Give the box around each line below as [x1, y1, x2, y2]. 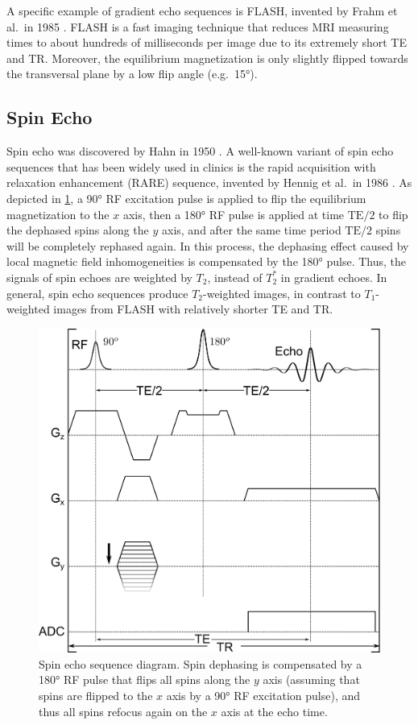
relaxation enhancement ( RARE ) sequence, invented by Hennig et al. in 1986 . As [6, 174, 412, 191]
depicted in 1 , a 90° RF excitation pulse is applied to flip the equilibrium [6, 189, 366, 206]
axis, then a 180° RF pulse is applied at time [122, 205, 345, 222]
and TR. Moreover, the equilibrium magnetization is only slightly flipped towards [6, 49, 408, 66]
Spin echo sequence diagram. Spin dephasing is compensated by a [39, 655, 362, 672]
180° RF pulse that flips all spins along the [39, 671, 250, 688]
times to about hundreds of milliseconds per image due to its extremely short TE [6, 34, 408, 51]
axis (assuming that [263, 671, 360, 688]
